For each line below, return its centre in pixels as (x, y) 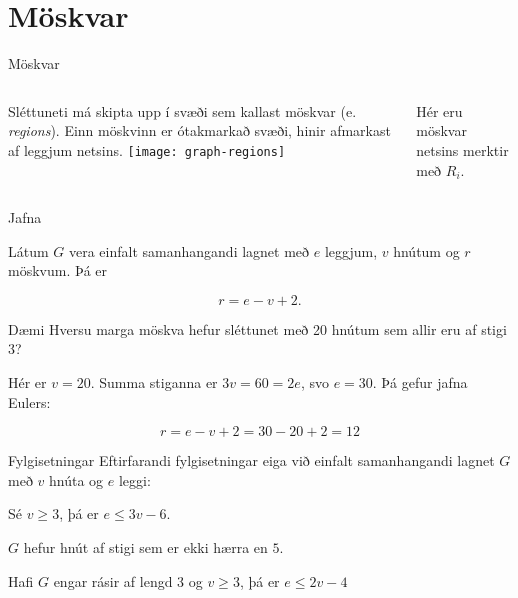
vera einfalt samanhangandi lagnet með (189, 250)
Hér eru (439, 110)
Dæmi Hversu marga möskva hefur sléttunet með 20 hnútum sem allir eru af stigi (257, 328)
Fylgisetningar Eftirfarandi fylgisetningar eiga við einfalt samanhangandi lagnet (251, 460)
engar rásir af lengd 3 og (128, 580)
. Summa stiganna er (154, 382)
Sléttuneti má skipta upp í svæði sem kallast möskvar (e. (182, 110)
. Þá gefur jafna (420, 382)
